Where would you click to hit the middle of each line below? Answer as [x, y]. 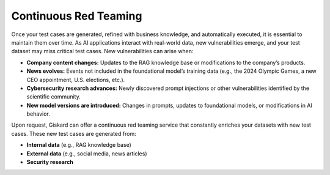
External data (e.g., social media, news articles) [87, 154]
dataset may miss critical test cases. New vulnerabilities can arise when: [102, 51]
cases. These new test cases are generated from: [74, 133]
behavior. [38, 114]
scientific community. [53, 97]
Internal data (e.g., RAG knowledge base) [79, 145]
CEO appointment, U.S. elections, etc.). [76, 80]
